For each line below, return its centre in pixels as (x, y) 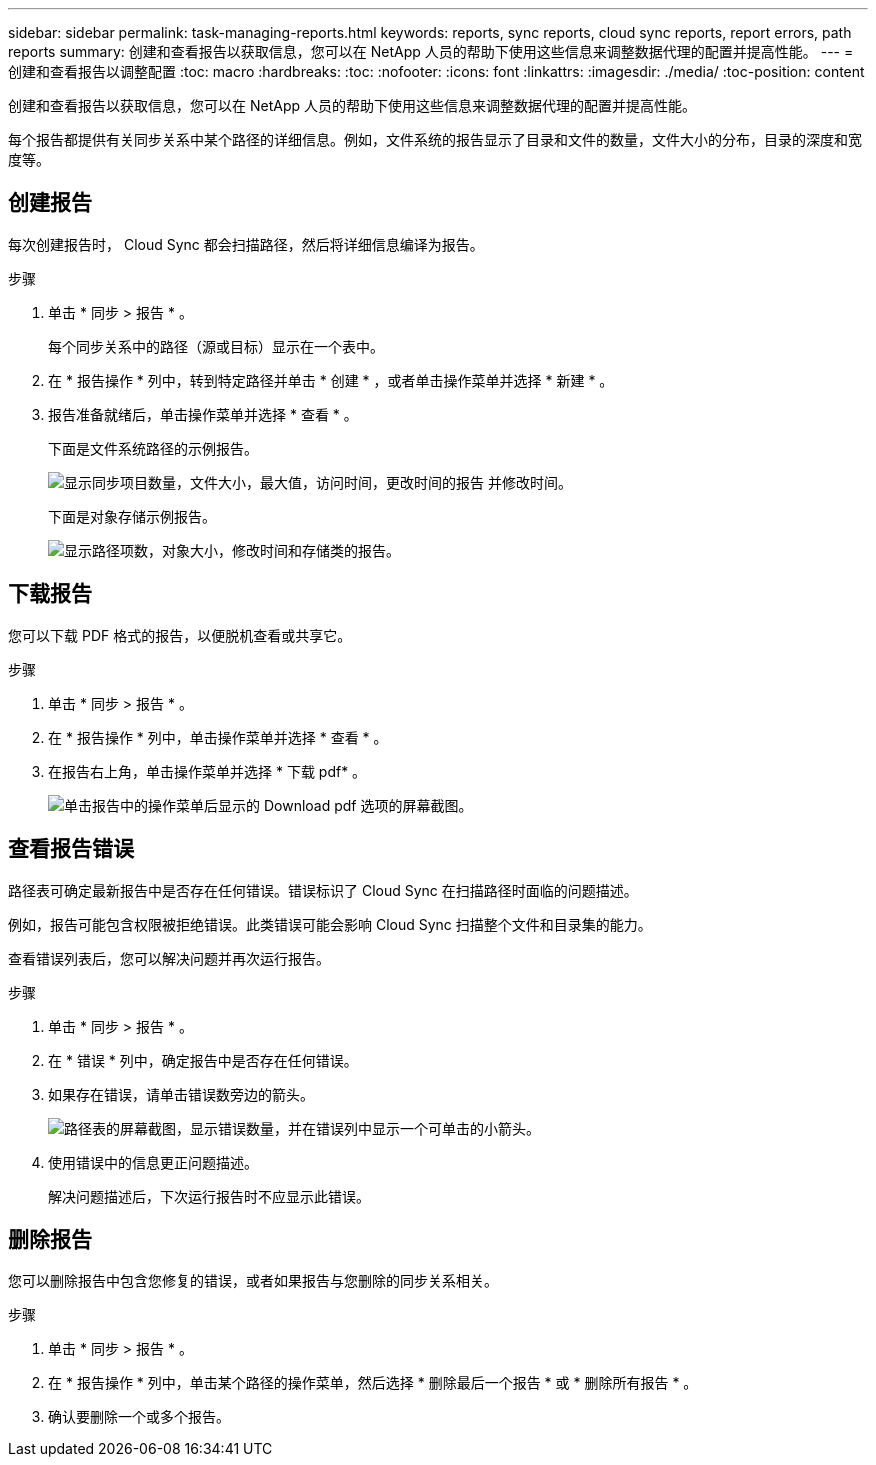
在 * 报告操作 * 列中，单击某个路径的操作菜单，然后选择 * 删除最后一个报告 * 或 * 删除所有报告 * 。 (373, 1383)
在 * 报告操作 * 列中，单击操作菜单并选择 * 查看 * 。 (218, 737)
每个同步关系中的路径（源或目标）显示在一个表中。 (216, 346)
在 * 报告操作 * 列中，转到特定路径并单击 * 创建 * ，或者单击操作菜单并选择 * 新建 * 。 (331, 380)
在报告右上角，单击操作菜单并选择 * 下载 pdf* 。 (207, 771)
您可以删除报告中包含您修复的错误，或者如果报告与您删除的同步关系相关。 (253, 1281)
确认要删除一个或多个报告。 (139, 1417)
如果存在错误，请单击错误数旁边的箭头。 (181, 1094)
